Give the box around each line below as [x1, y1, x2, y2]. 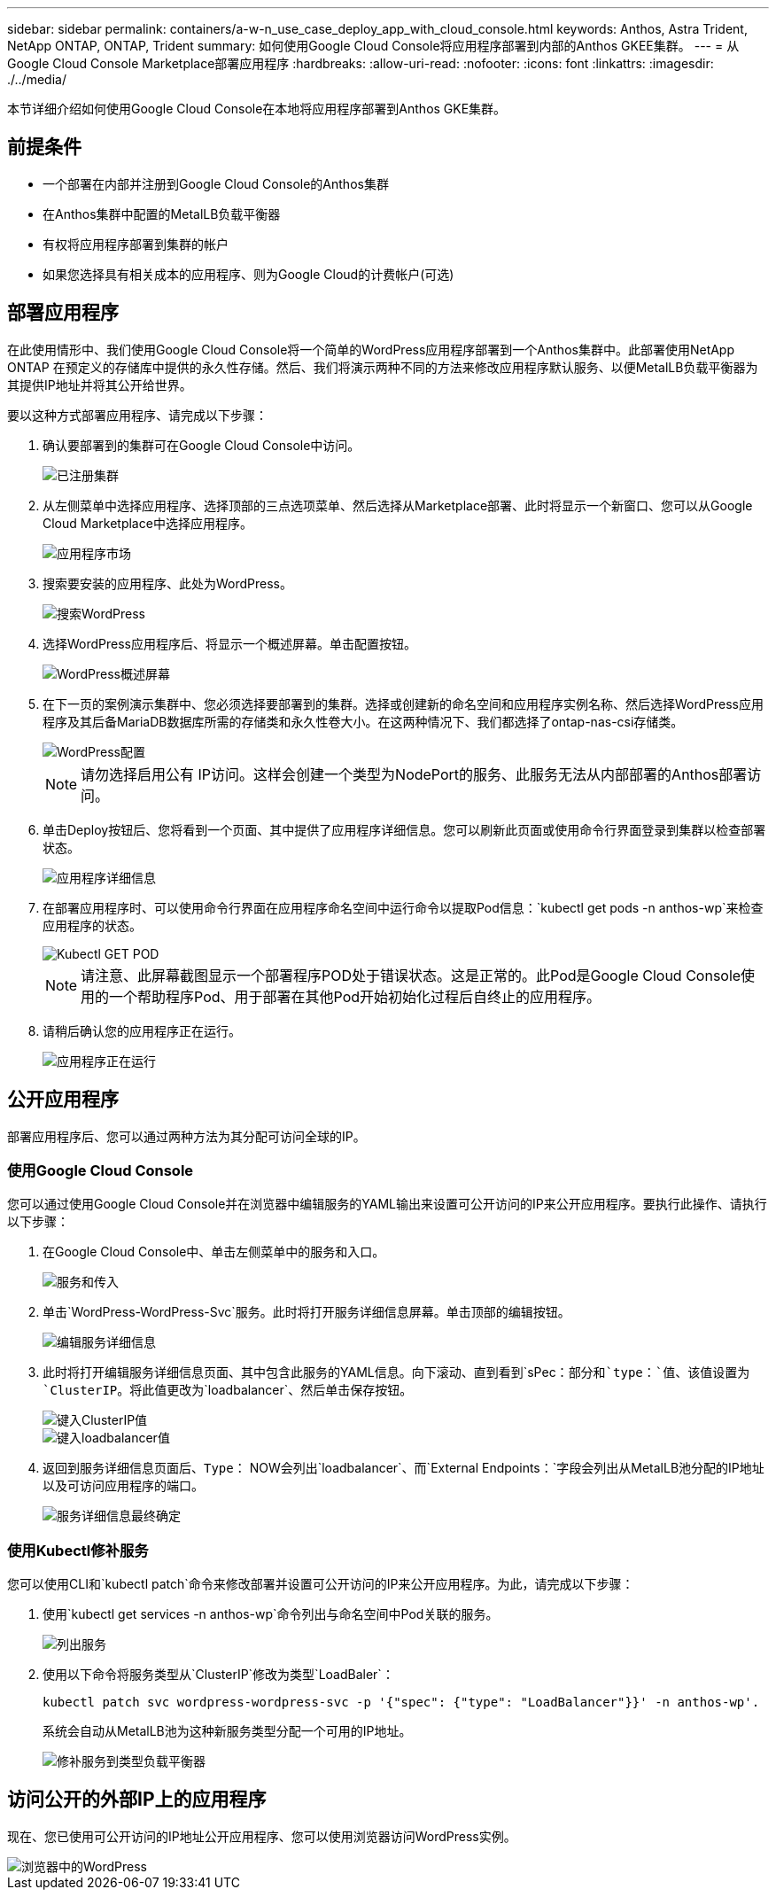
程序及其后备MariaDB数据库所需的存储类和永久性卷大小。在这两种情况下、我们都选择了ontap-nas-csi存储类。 [43, 713, 684, 729]
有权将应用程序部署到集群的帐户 [43, 236, 229, 252]
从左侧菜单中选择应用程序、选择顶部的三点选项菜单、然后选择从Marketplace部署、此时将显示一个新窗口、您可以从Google [43, 497, 753, 513]
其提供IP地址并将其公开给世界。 [7, 377, 192, 393]
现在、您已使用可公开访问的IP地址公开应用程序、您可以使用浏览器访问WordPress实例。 [7, 1828, 516, 1844]
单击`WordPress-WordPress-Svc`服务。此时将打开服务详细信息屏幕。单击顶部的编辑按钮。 [43, 1304, 570, 1320]
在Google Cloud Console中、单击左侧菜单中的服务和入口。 [43, 1244, 385, 1260]
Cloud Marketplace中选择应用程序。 [43, 515, 252, 531]
